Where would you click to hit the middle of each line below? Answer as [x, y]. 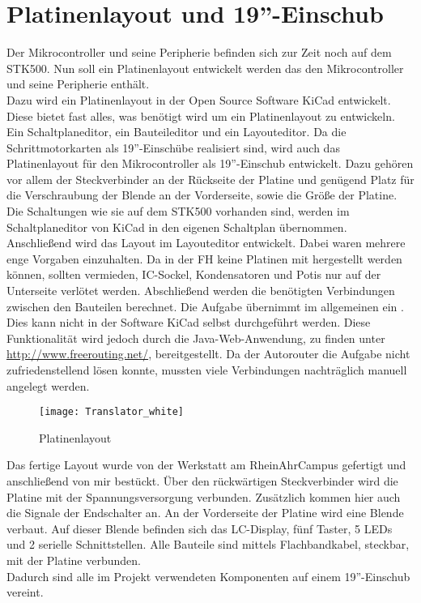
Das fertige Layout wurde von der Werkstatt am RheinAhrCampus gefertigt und [206, 465]
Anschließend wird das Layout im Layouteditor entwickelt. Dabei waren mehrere [206, 243]
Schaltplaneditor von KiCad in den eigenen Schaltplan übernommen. [177, 227]
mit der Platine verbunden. [74, 560]
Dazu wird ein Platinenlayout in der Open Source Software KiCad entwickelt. [199, 99]
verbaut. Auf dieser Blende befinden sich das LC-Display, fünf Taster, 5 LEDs [200, 528]
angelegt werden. [48, 385]
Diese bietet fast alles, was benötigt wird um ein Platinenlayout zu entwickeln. [201, 115]
